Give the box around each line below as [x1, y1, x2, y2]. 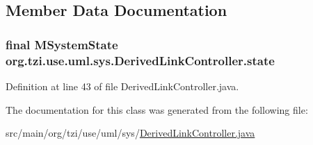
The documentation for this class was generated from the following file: [6, 102, 308, 117]
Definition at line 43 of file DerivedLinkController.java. [6, 78, 239, 93]
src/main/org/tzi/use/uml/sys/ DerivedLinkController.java [6, 126, 255, 140]
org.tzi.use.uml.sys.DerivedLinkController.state [6, 51, 275, 69]
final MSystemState [6, 35, 118, 53]
